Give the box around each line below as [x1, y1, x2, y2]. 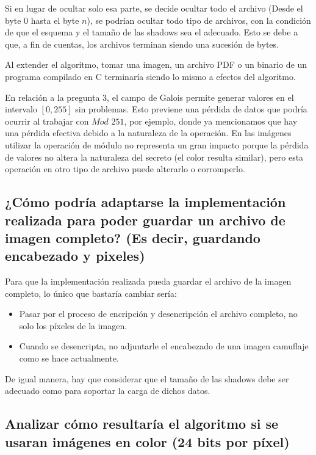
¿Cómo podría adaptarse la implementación [5, 192, 286, 211]
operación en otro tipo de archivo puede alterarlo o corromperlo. [5, 162, 245, 175]
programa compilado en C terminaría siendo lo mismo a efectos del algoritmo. [5, 70, 296, 82]
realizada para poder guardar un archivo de [5, 210, 285, 229]
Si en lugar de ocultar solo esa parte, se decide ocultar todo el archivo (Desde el [5, 2, 303, 14]
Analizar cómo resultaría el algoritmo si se [5, 414, 279, 433]
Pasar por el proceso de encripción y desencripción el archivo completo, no [19, 307, 298, 320]
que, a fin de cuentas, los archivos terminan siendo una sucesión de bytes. [5, 37, 279, 50]
